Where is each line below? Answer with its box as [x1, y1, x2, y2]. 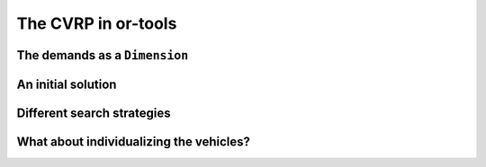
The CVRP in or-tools [16, 13, 177, 33]
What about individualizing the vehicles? [16, 135, 251, 150]
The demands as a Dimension [16, 48, 189, 63]
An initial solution [16, 76, 117, 92]
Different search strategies [16, 106, 171, 120]
